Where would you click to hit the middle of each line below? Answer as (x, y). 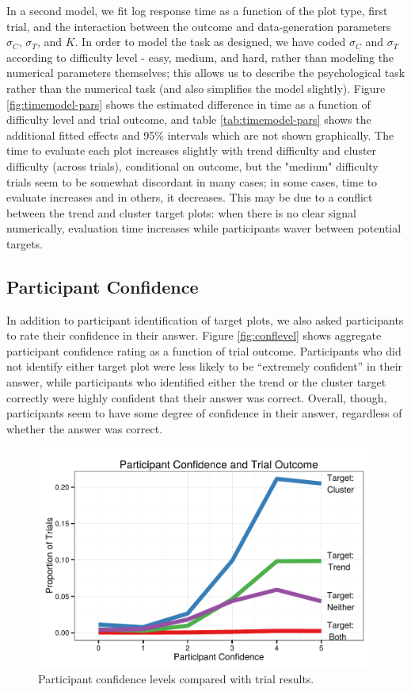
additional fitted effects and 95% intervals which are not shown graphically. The (200, 135)
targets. (25, 243)
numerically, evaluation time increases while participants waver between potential (204, 228)
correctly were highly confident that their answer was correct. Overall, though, (197, 397)
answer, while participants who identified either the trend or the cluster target (196, 382)
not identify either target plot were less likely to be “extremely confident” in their (205, 366)
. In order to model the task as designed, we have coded (210, 42)
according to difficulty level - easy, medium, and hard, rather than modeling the (200, 57)
